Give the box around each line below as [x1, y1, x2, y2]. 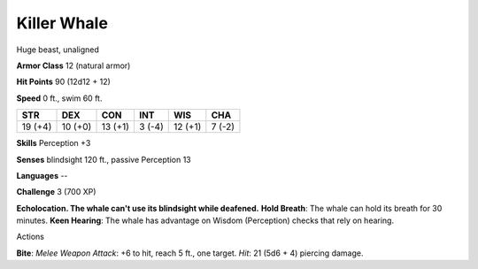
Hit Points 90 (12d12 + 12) [16, 76, 111, 88]
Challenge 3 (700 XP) [16, 187, 96, 197]
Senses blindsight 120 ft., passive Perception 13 [16, 154, 191, 165]
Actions [16, 231, 44, 242]
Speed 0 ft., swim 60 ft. [16, 93, 103, 104]
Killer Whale [16, 13, 108, 33]
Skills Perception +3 [16, 138, 91, 149]
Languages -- [16, 170, 68, 181]
